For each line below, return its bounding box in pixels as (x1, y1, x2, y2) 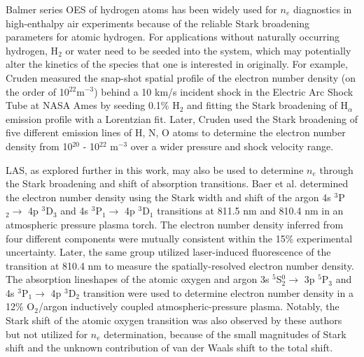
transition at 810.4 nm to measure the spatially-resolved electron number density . (6, 258, 354, 272)
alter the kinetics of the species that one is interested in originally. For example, (6, 57, 348, 71)
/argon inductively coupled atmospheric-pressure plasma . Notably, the (38, 299, 339, 314)
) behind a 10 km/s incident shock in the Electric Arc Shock (94, 84, 353, 99)
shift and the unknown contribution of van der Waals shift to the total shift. (6, 340, 333, 355)
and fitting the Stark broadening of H (186, 98, 348, 112)
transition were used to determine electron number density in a (83, 285, 353, 300)
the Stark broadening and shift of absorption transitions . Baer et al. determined (6, 176, 349, 191)
